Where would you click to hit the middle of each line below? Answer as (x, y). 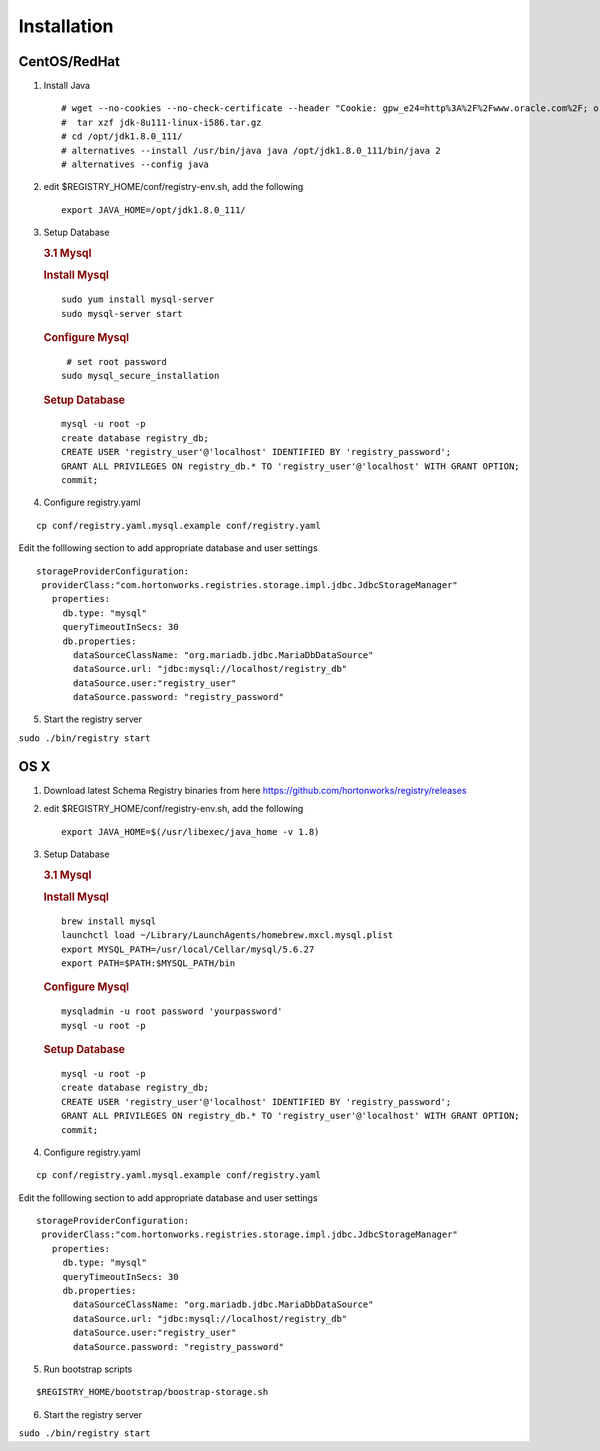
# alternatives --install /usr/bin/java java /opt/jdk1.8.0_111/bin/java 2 (251, 150)
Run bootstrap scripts (88, 1369)
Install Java (66, 86)
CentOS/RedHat (69, 61)
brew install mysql (109, 921)
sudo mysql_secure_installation (140, 376)
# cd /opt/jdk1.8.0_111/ (122, 136)
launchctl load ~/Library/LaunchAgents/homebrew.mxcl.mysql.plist (227, 935)
